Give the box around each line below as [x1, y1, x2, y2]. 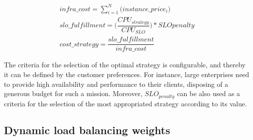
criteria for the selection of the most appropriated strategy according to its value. [4, 98, 247, 108]
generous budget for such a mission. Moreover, [4, 88, 143, 99]
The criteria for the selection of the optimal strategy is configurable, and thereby [4, 60, 246, 70]
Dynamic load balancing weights [4, 122, 170, 137]
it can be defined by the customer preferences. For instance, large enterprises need [4, 69, 250, 79]
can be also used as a [177, 88, 240, 99]
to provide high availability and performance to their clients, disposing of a [4, 79, 228, 89]
